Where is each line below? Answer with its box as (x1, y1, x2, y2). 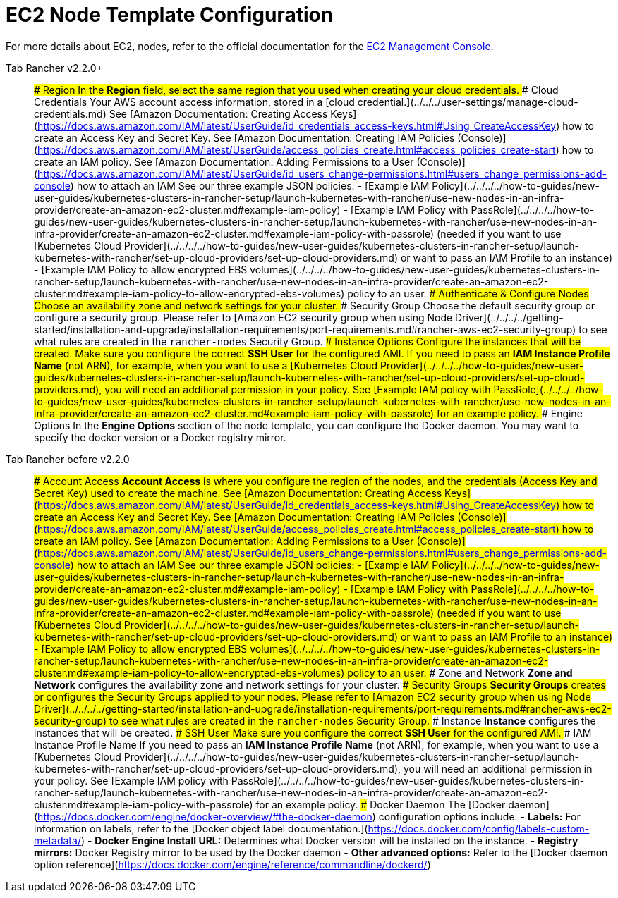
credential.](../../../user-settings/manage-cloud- (357, 95, 578, 108)
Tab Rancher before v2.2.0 (6, 453, 130, 465)
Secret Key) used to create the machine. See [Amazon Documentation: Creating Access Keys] (34, 486, 471, 499)
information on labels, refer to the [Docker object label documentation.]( (34, 822, 368, 835)
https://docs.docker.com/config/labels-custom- (368, 822, 590, 835)
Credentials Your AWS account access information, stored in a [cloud (34, 95, 355, 108)
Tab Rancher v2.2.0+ (6, 61, 103, 74)
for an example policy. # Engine (437, 407, 583, 419)
